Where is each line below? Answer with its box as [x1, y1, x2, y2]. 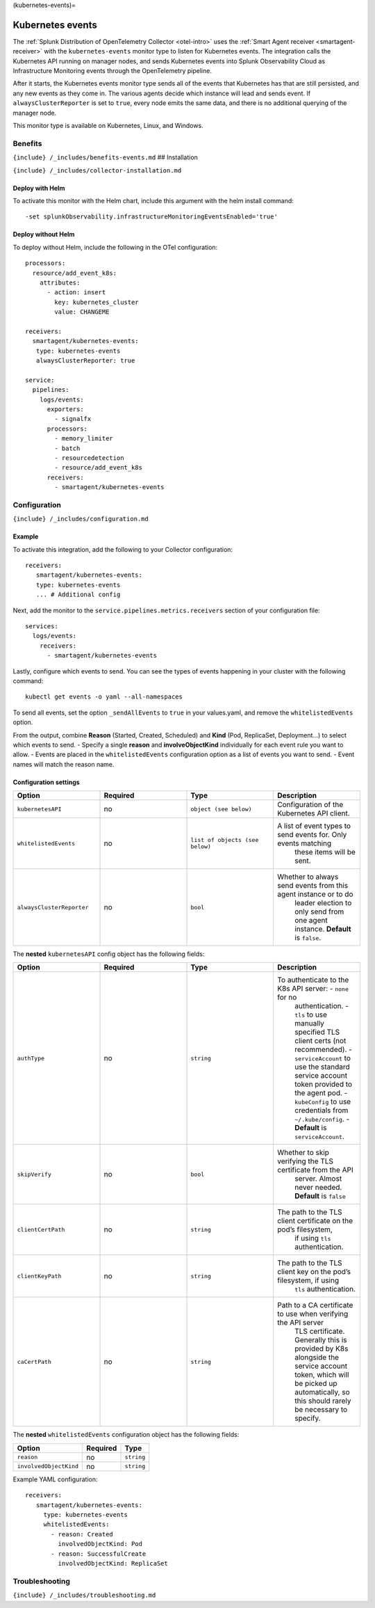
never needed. [294, 1183, 342, 1193]
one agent [294, 916, 328, 925]
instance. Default [294, 924, 351, 934]
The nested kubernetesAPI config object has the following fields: [12, 950, 205, 958]
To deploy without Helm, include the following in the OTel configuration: [12, 243, 218, 251]
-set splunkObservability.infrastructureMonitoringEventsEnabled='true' [25, 213, 278, 221]
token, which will [294, 1370, 350, 1380]
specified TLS [294, 1027, 340, 1037]
